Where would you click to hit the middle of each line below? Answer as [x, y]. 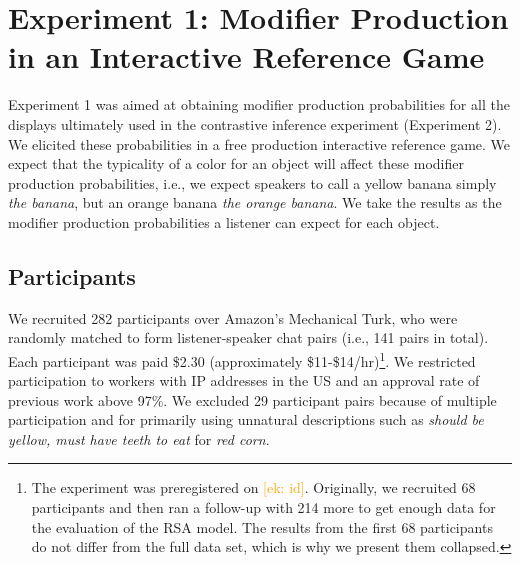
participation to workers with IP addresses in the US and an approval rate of [244, 380]
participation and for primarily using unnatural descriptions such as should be [246, 419]
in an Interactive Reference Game [246, 56]
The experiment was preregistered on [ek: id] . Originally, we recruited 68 [253, 487]
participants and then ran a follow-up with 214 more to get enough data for [263, 507]
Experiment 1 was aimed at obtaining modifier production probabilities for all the [259, 104]
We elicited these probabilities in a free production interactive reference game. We [259, 143]
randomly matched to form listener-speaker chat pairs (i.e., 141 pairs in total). [248, 337]
